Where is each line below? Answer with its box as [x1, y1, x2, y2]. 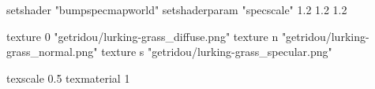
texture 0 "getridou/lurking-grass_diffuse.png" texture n [6, 28, 279, 44]
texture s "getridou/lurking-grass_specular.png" [101, 43, 332, 60]
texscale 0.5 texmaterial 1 [6, 69, 130, 86]
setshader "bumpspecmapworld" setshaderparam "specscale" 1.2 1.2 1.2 [6, 2, 347, 17]
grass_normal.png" [6, 43, 98, 60]
